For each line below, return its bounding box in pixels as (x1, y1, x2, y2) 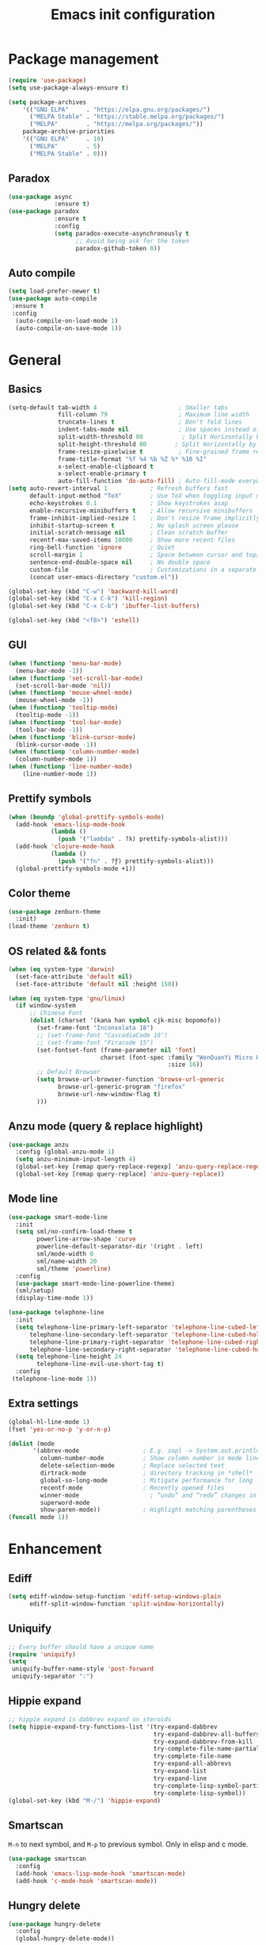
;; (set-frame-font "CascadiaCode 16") (36, 1031, 169, 1039)
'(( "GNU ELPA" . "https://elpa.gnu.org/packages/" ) (22, 105, 211, 113)
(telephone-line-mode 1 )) (11, 1375, 97, 1383)
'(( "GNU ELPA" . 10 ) (22, 135, 104, 144)
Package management (8, 50, 159, 68)
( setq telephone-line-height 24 (15, 1352, 123, 1361)
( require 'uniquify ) (8, 1650, 77, 1659)
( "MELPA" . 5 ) (28, 142, 101, 150)
